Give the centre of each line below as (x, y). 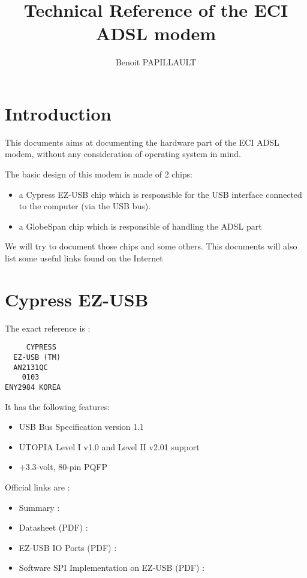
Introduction (58, 113)
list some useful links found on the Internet (84, 258)
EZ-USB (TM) (37, 357)
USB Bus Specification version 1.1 (82, 427)
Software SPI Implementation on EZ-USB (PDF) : (112, 568)
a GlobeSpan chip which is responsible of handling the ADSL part (140, 226)
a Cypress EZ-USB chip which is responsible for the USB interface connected (160, 194)
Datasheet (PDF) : (53, 527)
